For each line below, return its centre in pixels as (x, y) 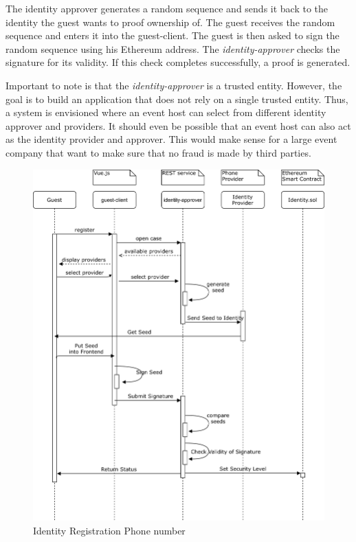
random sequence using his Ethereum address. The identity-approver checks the (173, 48)
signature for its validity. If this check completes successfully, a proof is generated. (178, 62)
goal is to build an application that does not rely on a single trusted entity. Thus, (177, 99)
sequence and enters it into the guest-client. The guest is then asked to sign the (173, 35)
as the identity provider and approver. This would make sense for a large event (171, 139)
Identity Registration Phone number (109, 530)
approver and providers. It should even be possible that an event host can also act (178, 125)
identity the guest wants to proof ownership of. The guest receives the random (170, 22)
